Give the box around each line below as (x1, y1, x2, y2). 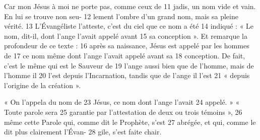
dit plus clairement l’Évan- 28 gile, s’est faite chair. (4, 126, 162, 137)
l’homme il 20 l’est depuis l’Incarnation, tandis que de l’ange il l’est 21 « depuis (4, 70, 250, 81)
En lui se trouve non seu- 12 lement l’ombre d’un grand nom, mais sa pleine (4, 11, 238, 21)
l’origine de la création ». (4, 80, 81, 90)
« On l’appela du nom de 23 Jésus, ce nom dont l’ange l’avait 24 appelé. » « (4, 97, 240, 107)
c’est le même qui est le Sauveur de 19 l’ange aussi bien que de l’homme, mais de (4, 60, 254, 71)
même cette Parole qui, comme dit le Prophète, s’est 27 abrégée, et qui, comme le (4, 116, 256, 127)
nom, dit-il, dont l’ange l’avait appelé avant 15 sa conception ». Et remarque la (4, 30, 247, 41)
